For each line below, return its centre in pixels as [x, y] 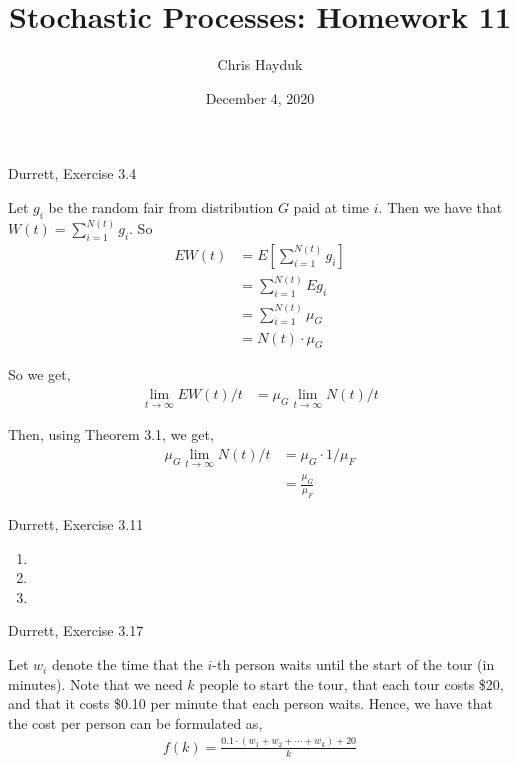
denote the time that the [127, 664]
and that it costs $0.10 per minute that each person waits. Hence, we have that [250, 703]
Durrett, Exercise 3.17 [76, 630]
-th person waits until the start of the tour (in [353, 664]
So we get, [39, 374]
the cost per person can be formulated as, [135, 722]
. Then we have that [440, 206]
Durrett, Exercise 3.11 [76, 524]
